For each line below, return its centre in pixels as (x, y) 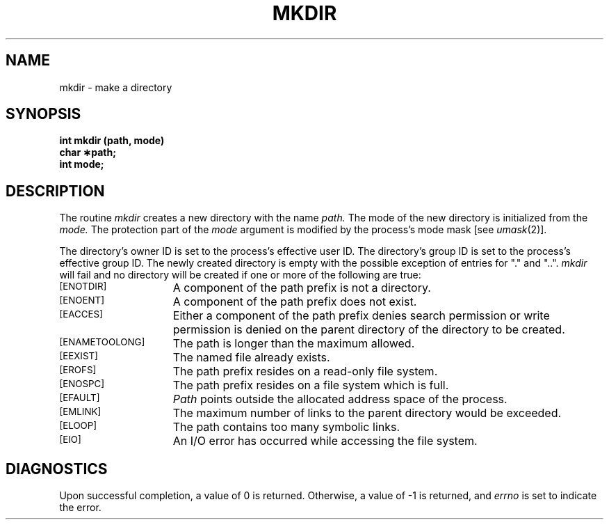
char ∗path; (88, 152)
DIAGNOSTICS (57, 469)
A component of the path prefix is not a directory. (302, 288)
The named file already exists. (251, 358)
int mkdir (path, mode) (112, 141)
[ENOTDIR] (83, 287)
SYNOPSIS (43, 114)
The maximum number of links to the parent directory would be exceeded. (367, 413)
